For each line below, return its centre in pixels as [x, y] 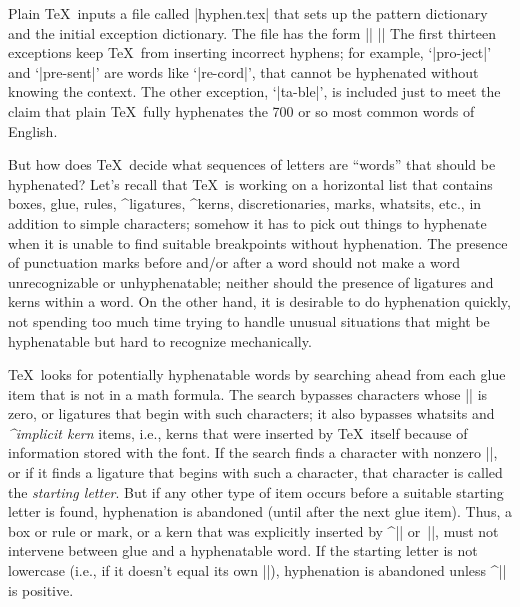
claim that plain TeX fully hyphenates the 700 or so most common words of [241, 110]
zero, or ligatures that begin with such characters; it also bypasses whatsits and [251, 413]
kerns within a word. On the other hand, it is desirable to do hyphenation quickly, [259, 301]
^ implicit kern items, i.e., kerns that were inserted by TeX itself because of [238, 432]
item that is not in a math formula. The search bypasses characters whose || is [248, 393]
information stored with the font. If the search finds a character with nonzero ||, [253, 452]
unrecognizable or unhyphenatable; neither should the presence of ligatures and [251, 281]
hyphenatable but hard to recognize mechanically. [160, 340]
